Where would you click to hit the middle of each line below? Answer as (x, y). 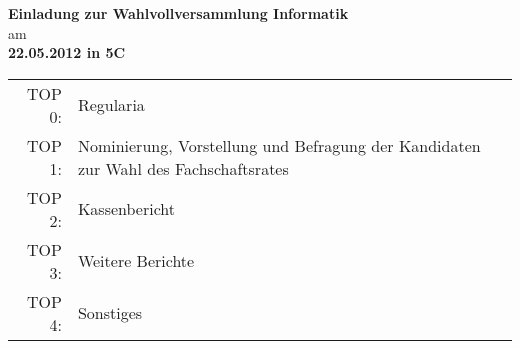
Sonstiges (110, 313)
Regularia (111, 105)
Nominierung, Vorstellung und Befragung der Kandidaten (279, 145)
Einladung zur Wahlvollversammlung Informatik (178, 13)
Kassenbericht (126, 209)
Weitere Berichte (136, 261)
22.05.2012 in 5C (67, 52)
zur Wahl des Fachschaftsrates (183, 168)
